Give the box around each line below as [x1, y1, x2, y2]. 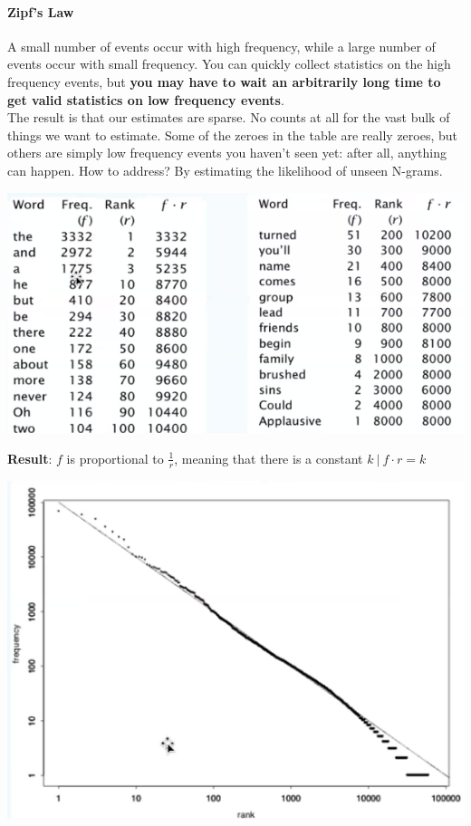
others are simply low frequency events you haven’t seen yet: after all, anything [7, 143, 447, 162]
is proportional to [66, 448, 164, 467]
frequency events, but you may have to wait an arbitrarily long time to [7, 72, 441, 91]
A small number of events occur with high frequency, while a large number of [7, 36, 436, 55]
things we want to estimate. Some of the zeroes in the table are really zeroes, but [7, 125, 457, 144]
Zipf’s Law [7, 2, 74, 21]
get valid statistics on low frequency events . [7, 90, 284, 109]
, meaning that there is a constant [174, 448, 363, 467]
